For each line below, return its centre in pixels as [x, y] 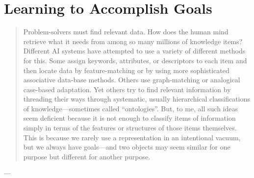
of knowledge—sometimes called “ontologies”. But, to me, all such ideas [131, 108]
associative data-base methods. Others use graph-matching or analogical [132, 80]
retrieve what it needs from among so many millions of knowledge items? [133, 41]
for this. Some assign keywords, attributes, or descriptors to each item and [135, 60]
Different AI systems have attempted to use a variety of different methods [134, 51]
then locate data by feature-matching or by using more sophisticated [126, 70]
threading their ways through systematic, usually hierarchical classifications [137, 99]
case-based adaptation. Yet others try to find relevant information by [127, 89]
